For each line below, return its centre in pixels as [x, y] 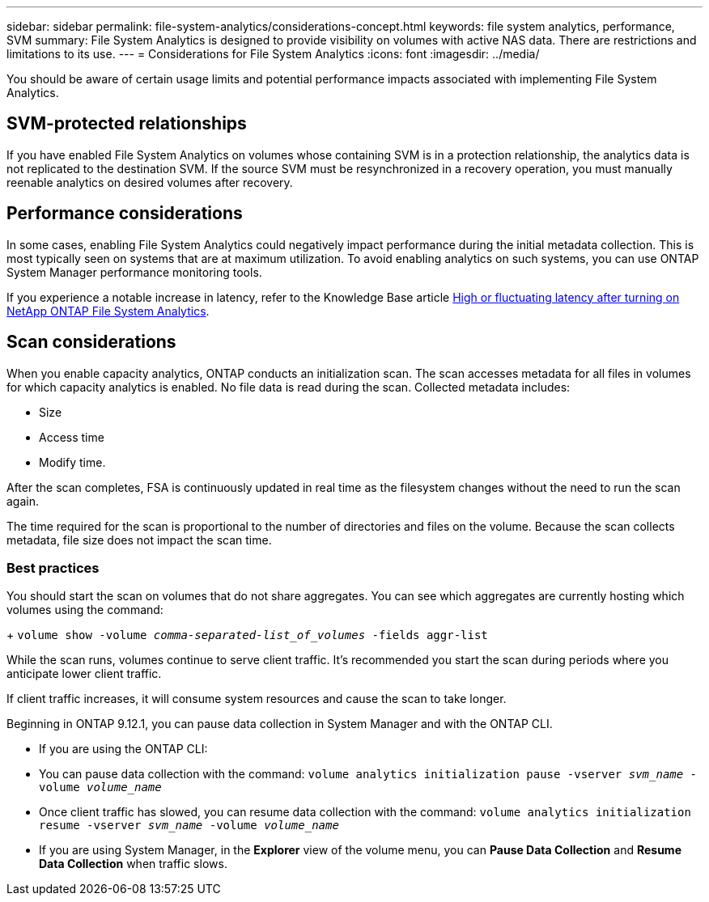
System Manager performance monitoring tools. [134, 272]
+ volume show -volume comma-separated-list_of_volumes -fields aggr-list [247, 635]
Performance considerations [125, 214]
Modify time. [72, 462]
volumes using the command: [85, 610]
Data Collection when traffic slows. [133, 864]
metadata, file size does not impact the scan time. [139, 540]
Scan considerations [91, 342]
